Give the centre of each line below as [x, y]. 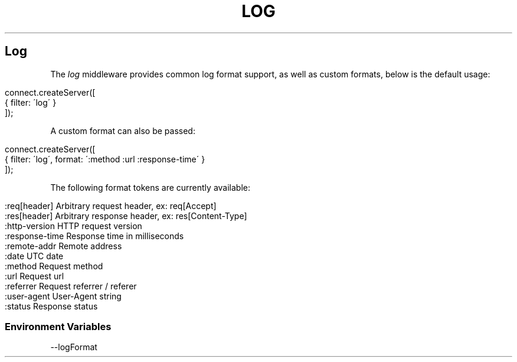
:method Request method [54, 266]
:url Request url [35, 276]
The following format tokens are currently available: [150, 187]
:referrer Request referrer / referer [71, 286]
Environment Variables [58, 326]
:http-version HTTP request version [73, 226]
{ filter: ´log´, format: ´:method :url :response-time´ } [105, 159]
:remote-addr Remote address [63, 246]
